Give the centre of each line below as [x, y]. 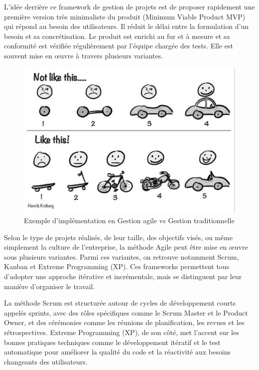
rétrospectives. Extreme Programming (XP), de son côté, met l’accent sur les [122, 332]
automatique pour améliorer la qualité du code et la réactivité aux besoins [117, 352]
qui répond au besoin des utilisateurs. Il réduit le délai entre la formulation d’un [126, 26]
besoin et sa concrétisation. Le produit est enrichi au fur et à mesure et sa [117, 36]
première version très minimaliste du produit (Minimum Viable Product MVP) [125, 16]
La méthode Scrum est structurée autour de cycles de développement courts [120, 303]
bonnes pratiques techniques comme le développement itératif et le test [112, 342]
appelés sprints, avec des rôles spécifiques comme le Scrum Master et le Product [126, 312]
